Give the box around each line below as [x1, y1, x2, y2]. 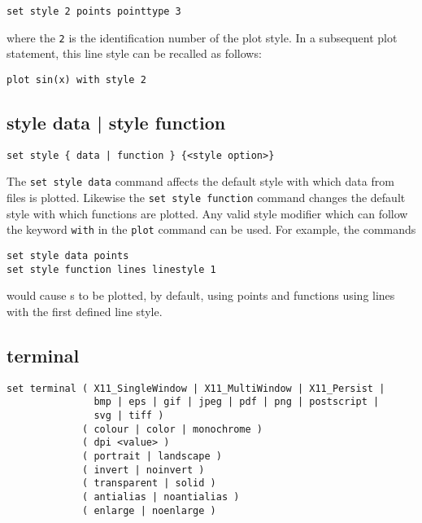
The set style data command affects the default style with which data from [7, 173, 394, 190]
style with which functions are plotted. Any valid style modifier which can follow [7, 204, 408, 222]
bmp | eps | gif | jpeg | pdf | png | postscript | [94, 396, 380, 408]
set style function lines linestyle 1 [7, 263, 216, 275]
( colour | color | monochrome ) [82, 423, 263, 435]
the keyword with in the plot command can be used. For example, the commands [7, 221, 416, 238]
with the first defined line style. [7, 302, 163, 319]
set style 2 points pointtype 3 [7, 6, 181, 17]
